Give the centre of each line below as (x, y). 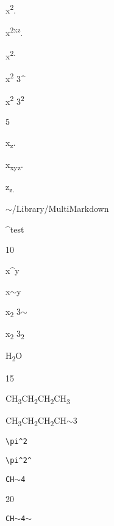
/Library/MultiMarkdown (60, 209)
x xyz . (14, 165)
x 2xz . (14, 32)
